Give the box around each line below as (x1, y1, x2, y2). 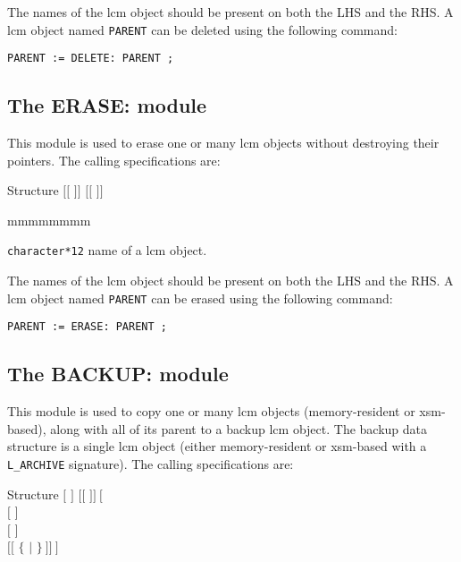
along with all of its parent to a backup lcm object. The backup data (50, 419, 428, 438)
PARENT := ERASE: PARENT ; (7, 320, 167, 334)
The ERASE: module (7, 91, 207, 119)
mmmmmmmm (7, 210, 91, 229)
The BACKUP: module (7, 360, 229, 387)
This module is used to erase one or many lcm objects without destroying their (7, 133, 440, 152)
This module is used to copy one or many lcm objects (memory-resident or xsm (7, 402, 441, 421)
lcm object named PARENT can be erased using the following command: (7, 288, 393, 307)
